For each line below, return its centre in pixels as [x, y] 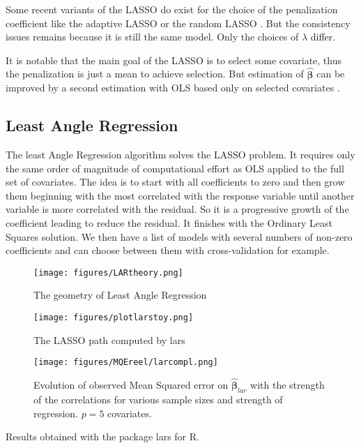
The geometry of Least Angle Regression [120, 295]
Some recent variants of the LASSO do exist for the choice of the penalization [172, 9]
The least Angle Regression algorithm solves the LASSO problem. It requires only [180, 154]
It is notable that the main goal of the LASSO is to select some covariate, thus [174, 60]
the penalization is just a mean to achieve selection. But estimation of [155, 74]
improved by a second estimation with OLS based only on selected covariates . [173, 88]
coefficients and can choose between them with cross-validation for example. [168, 250]
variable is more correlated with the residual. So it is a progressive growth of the [177, 209]
